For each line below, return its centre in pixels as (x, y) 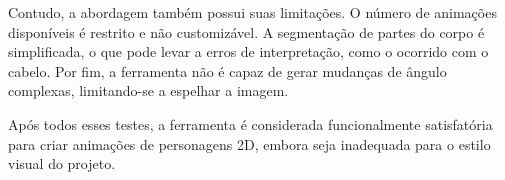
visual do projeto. (62, 163)
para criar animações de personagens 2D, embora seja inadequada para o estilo (249, 143)
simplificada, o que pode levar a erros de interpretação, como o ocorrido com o (248, 51)
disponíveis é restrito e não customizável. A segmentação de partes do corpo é (246, 31)
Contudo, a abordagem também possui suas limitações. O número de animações (252, 12)
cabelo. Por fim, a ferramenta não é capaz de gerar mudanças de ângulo (227, 70)
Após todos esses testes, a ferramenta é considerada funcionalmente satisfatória (250, 123)
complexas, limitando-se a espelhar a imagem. (148, 90)
